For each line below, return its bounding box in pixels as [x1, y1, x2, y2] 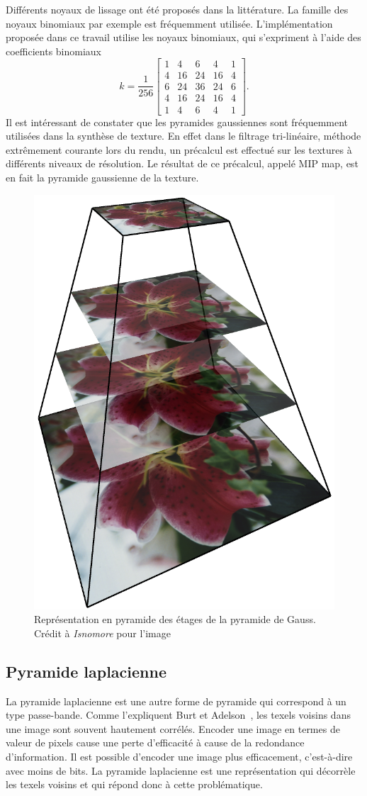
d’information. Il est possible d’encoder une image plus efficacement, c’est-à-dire [6, 749, 353, 764]
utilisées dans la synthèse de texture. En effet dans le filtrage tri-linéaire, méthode [6, 128, 361, 143]
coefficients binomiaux [6, 43, 102, 58]
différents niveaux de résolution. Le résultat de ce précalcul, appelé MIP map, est [6, 156, 358, 171]
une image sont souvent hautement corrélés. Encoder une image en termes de [6, 721, 340, 736]
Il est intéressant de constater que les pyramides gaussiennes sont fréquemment [6, 114, 349, 129]
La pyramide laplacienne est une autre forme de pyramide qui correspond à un [6, 693, 346, 708]
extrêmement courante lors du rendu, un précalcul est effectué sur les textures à [6, 142, 352, 157]
